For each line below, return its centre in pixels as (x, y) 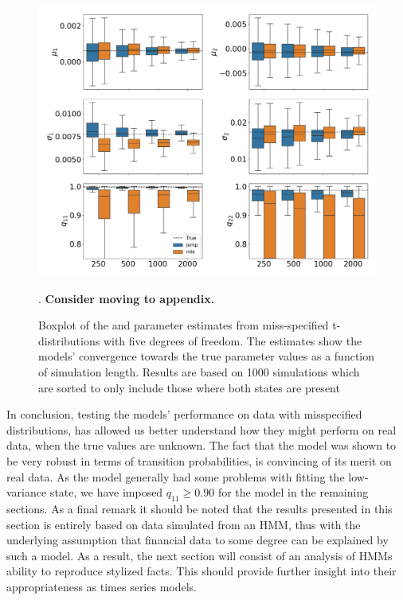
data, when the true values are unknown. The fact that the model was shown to (201, 445)
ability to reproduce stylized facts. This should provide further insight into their (201, 571)
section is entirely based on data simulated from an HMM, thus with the (184, 524)
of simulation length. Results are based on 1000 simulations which (199, 372)
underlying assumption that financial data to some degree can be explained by (198, 540)
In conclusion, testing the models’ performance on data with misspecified (184, 414)
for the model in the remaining (293, 492)
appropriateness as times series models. (102, 586)
